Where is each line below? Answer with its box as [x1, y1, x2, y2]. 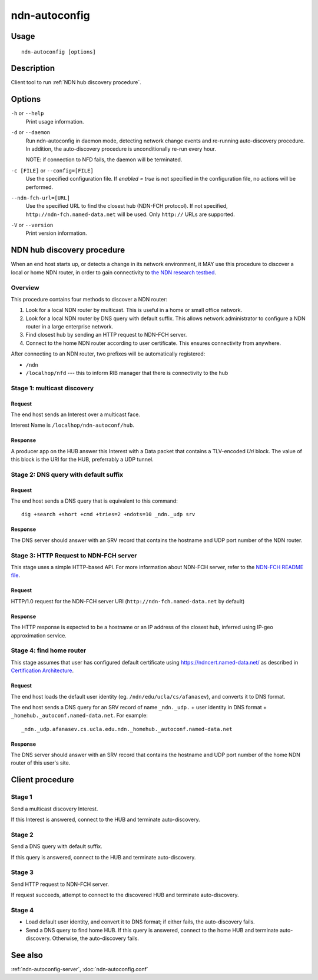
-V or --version [11, 221, 54, 229]
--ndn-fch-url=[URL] [11, 194, 71, 201]
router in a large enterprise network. [25, 323, 114, 330]
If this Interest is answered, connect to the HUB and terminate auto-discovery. [11, 816, 200, 823]
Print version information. [25, 230, 88, 237]
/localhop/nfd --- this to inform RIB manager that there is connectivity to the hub [25, 370, 228, 377]
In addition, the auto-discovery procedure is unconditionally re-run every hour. [25, 145, 216, 152]
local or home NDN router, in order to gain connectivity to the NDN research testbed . [11, 268, 217, 276]
